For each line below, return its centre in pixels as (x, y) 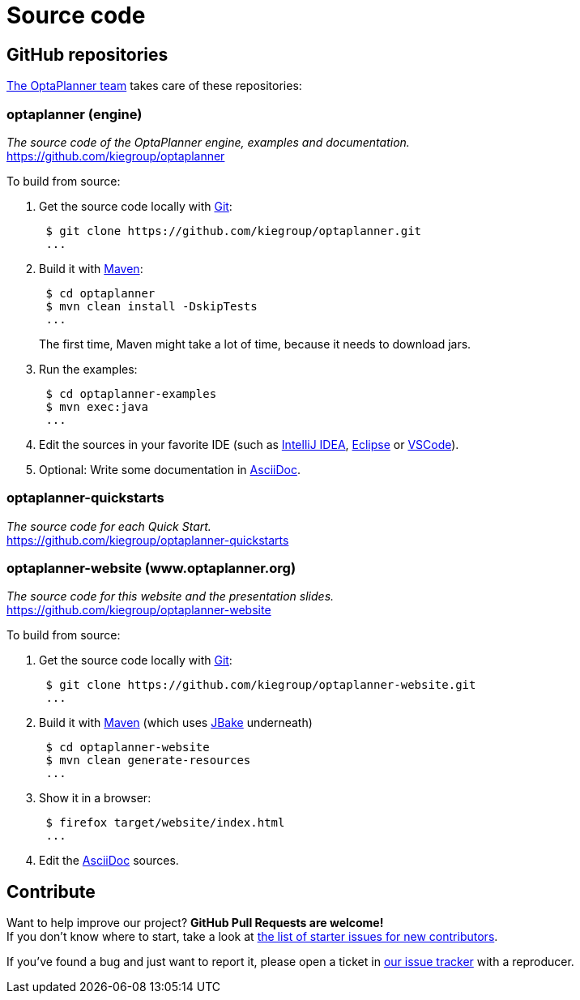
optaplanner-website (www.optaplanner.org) (151, 568)
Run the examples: (88, 369)
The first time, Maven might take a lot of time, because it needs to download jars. (255, 344)
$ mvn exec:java (97, 406)
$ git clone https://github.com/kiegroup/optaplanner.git (234, 231)
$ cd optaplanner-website (128, 748)
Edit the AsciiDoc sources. (109, 861)
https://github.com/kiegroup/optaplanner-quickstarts (148, 540)
